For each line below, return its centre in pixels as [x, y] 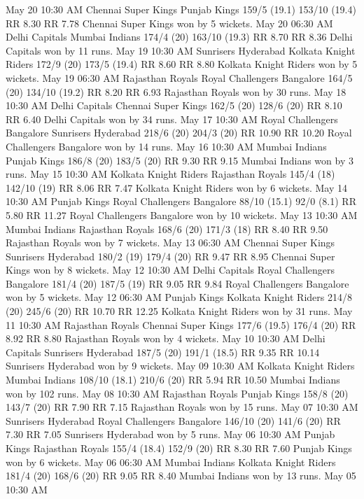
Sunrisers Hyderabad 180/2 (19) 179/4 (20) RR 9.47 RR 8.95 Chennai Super [170, 256]
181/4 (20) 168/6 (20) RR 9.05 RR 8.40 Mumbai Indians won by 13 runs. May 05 [181, 476]
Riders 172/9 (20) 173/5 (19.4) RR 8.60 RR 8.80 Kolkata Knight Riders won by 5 [182, 64]
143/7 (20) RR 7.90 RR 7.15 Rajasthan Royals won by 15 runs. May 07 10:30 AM [182, 407]
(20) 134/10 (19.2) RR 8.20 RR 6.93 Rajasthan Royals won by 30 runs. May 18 [176, 91]
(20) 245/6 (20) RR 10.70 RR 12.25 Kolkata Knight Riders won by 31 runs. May [179, 311]
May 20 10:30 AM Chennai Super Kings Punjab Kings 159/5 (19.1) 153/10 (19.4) [181, 9]
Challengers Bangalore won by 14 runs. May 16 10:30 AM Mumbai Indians [166, 146]
